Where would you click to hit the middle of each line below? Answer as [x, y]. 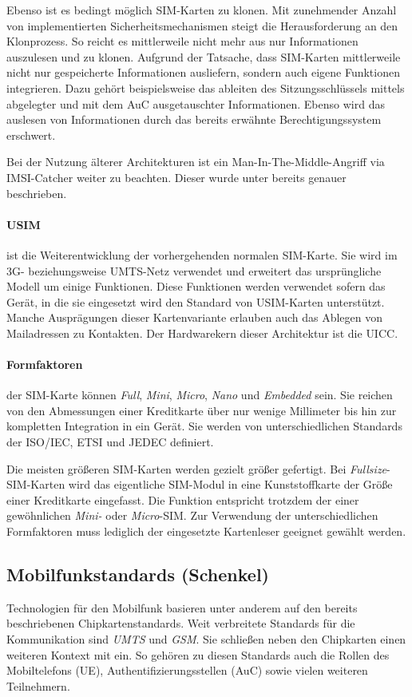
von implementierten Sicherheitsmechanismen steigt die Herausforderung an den [202, 25]
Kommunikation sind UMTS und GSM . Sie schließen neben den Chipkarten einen [206, 639]
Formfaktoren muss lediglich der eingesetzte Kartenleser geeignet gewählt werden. [206, 531]
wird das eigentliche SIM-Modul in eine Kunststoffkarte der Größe [230, 484]
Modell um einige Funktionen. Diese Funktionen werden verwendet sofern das [196, 286]
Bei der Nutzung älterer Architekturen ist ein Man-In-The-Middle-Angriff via [196, 162]
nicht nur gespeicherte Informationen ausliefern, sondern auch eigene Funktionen [203, 72]
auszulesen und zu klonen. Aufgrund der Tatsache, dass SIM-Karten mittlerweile [204, 56]
